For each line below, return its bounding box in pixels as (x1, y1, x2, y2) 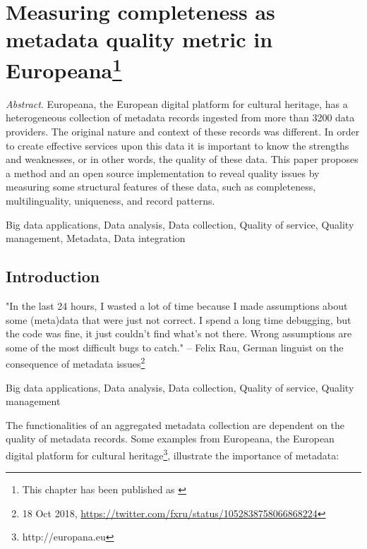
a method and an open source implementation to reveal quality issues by (6, 165, 320, 180)
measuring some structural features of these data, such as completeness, (6, 179, 316, 194)
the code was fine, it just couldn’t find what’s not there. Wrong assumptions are (6, 326, 352, 341)
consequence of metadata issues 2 (6, 354, 145, 370)
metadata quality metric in (6, 25, 273, 54)
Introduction (6, 265, 100, 287)
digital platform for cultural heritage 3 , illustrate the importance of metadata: (6, 445, 339, 462)
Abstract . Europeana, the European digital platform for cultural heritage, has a (6, 96, 348, 111)
